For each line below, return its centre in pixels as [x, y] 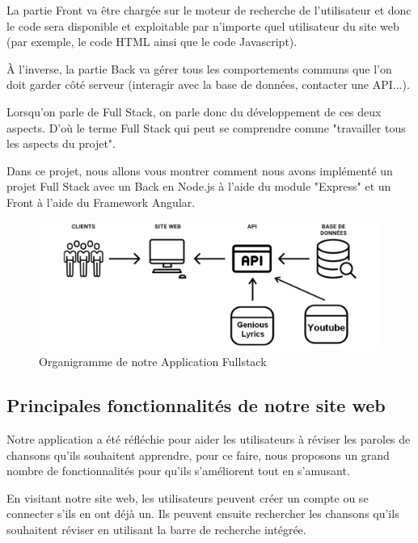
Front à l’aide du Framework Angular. [101, 202]
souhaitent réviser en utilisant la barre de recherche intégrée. [156, 529]
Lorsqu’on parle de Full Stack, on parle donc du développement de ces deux [194, 111]
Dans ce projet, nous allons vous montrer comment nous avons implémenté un [200, 170]
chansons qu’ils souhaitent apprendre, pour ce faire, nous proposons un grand [198, 455]
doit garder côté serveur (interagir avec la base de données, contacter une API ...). [208, 84]
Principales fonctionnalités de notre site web [196, 405]
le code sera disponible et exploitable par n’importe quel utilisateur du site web [203, 25]
